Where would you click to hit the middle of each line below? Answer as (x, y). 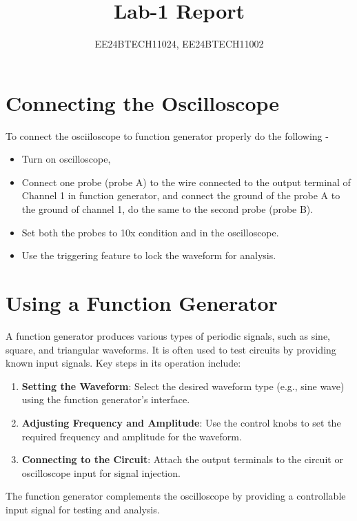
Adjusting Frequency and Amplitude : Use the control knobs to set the (181, 422)
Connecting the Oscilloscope (143, 102)
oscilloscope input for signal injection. (101, 472)
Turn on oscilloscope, (66, 159)
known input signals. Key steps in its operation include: (123, 363)
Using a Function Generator (142, 303)
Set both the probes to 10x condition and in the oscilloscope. (150, 232)
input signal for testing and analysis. (83, 509)
